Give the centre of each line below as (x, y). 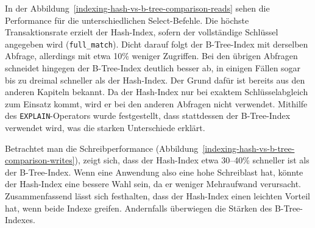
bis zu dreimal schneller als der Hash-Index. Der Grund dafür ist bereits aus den (155, 80)
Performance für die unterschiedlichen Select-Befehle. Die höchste (127, 20)
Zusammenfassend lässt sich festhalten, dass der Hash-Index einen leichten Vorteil (157, 196)
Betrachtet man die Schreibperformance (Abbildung (102, 148)
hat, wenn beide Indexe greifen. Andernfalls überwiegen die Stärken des (139, 208)
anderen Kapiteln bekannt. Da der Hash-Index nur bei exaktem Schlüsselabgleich (157, 92)
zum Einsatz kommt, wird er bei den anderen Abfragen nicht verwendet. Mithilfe (156, 103)
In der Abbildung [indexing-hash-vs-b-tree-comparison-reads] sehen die (137, 8)
